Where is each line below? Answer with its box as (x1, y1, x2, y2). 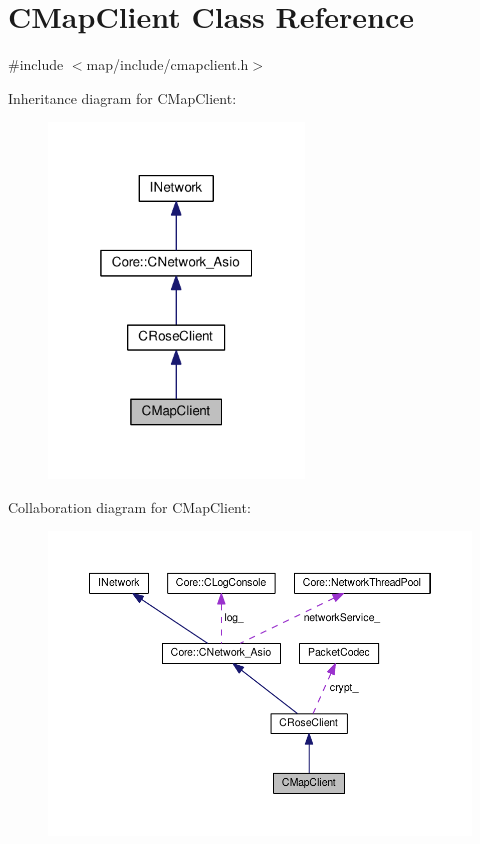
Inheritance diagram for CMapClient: (8, 87, 237, 108)
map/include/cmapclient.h (86, 54, 249, 75)
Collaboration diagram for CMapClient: (8, 496, 251, 517)
